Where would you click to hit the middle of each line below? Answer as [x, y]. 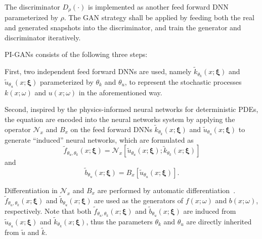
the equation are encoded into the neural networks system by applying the [120, 119]
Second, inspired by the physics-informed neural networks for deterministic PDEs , [132, 109]
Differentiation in [31, 190]
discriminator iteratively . [43, 37]
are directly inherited [219, 221]
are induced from [210, 211]
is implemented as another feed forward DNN [158, 7]
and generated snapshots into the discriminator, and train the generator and [123, 27]
